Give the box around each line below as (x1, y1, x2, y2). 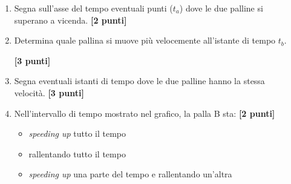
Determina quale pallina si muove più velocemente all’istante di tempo (14, 34, 276, 47)
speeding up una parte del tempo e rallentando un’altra (28, 168, 232, 180)
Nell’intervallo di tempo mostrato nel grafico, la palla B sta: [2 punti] (14, 107, 275, 119)
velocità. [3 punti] (14, 86, 84, 99)
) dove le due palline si (179, 2, 263, 14)
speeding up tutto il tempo (28, 127, 126, 140)
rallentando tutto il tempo (28, 147, 126, 160)
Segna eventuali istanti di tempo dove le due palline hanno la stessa (14, 74, 265, 87)
